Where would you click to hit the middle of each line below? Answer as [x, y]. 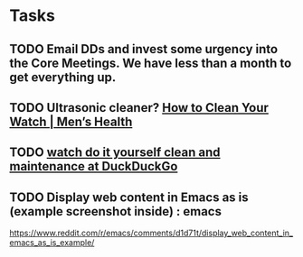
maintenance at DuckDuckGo [94, 166]
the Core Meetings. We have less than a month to [151, 63]
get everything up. [63, 77]
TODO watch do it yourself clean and [115, 153]
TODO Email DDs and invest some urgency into [144, 49]
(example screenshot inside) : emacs [115, 211]
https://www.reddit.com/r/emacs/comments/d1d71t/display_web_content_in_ [151, 233]
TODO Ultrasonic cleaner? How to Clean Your [139, 108]
